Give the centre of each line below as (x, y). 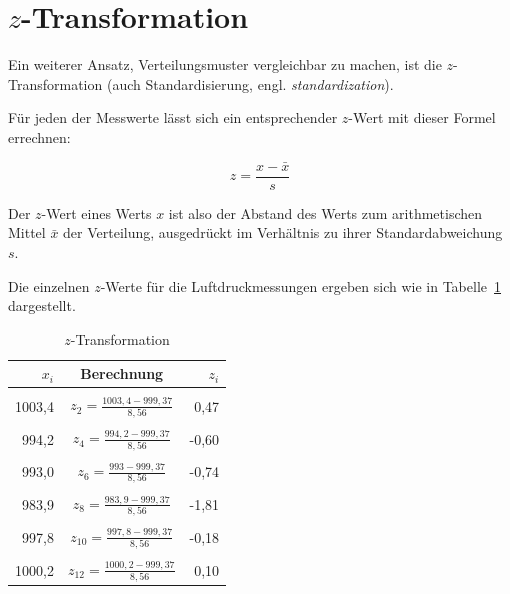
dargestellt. (42, 305)
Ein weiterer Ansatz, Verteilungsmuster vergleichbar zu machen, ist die (225, 64)
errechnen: (39, 136)
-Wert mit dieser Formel (422, 117)
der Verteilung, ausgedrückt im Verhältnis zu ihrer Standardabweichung (283, 232)
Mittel (27, 232)
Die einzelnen (49, 285)
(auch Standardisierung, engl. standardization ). (250, 83)
